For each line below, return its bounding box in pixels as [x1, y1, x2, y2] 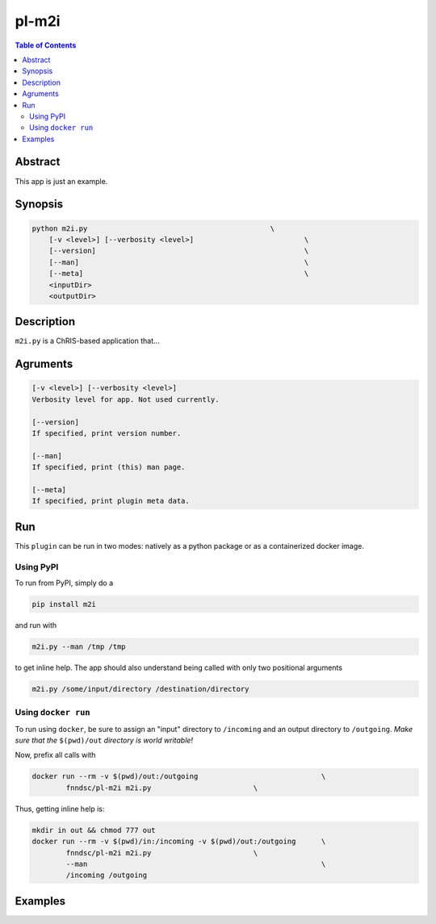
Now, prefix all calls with [15, 750, 96, 760]
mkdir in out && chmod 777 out [31, 826, 157, 834]
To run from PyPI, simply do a [15, 578, 114, 587]
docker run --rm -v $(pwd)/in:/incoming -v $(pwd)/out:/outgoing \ [31, 837, 326, 847]
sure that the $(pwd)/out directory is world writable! [15, 735, 194, 746]
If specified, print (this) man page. [31, 462, 186, 472]
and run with [15, 620, 57, 629]
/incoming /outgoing [65, 871, 148, 880]
